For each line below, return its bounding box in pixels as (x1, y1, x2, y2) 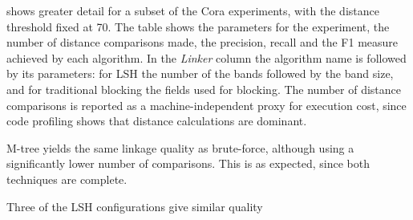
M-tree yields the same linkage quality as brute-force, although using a (6, 139, 354, 156)
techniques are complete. (6, 170, 128, 187)
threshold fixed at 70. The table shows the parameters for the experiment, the (6, 18, 390, 35)
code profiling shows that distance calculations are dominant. (6, 112, 307, 129)
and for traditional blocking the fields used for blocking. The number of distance (6, 80, 401, 97)
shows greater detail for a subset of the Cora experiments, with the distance (6, 2, 379, 18)
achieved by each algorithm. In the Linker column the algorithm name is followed (6, 49, 407, 66)
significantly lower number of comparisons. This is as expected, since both (6, 155, 370, 172)
